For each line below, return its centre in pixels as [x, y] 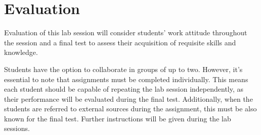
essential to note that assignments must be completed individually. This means [126, 79]
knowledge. [21, 52]
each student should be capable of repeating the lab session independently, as [124, 89]
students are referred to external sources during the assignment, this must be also [130, 109]
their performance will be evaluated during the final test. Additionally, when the [128, 98]
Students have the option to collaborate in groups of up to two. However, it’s [123, 69]
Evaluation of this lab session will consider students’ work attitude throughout [126, 32]
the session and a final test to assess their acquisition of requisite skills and [120, 42]
